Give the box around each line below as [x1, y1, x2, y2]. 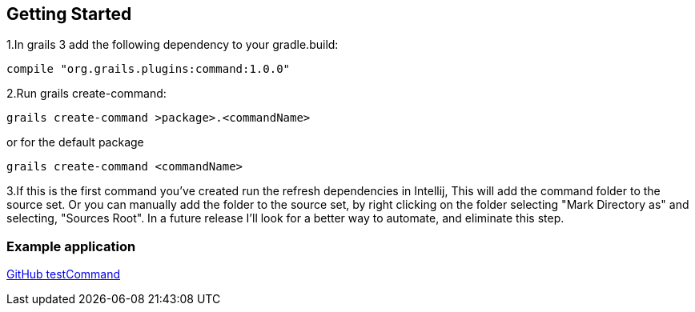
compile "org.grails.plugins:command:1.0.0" [6, 62, 291, 76]
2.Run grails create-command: [6, 86, 167, 101]
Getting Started [6, 4, 132, 24]
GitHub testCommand [6, 267, 121, 282]
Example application [6, 238, 136, 254]
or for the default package [6, 135, 144, 150]
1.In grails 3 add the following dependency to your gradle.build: [6, 38, 339, 52]
